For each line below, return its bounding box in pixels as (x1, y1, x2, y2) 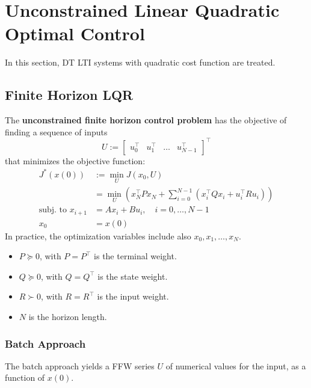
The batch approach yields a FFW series (5, 359, 155, 372)
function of (5, 371, 45, 384)
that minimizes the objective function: (5, 154, 146, 167)
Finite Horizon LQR (5, 85, 134, 104)
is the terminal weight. (94, 250, 177, 262)
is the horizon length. (28, 310, 107, 323)
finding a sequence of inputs (5, 125, 108, 138)
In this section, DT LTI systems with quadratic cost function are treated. (5, 56, 276, 69)
